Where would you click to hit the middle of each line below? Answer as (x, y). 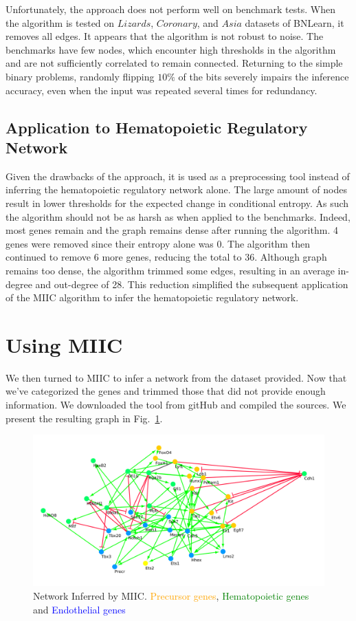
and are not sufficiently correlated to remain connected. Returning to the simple (174, 63)
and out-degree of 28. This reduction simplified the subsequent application (192, 284)
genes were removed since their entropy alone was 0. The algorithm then (158, 243)
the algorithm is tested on (60, 22)
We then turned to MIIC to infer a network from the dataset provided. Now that (176, 377)
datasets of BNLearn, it (294, 22)
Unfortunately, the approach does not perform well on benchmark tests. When (170, 9)
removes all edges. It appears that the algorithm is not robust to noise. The (165, 36)
